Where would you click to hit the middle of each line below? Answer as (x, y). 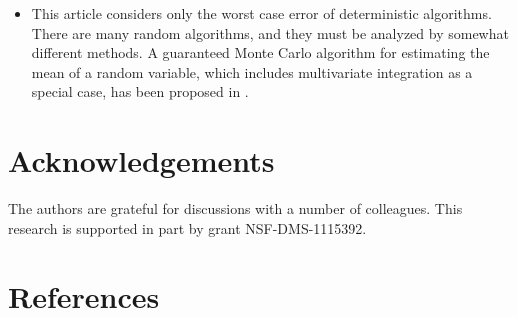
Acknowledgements (141, 160)
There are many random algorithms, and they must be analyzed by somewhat (270, 32)
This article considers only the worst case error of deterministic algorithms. (261, 13)
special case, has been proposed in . (140, 91)
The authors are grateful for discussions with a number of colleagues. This (235, 208)
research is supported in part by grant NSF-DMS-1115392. (187, 227)
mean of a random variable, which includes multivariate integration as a (252, 71)
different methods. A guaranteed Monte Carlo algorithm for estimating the (260, 52)
